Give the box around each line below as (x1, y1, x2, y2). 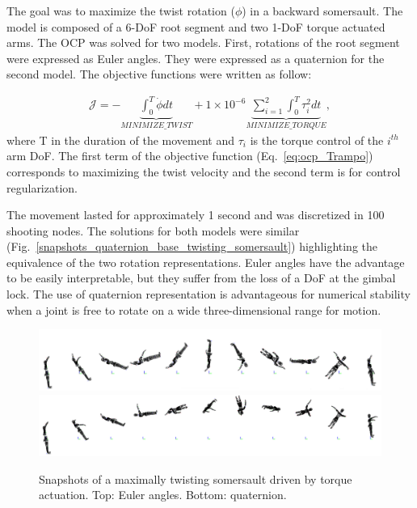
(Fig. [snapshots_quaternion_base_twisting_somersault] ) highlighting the (6, 238, 378, 255)
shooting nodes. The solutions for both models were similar (6, 222, 300, 239)
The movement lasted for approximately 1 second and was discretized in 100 (6, 206, 385, 223)
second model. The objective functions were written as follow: (6, 66, 312, 83)
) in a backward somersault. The (242, 2, 403, 19)
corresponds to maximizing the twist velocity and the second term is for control (6, 163, 401, 180)
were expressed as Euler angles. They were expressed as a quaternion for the (6, 49, 385, 66)
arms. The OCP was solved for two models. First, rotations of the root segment (6, 34, 400, 51)
